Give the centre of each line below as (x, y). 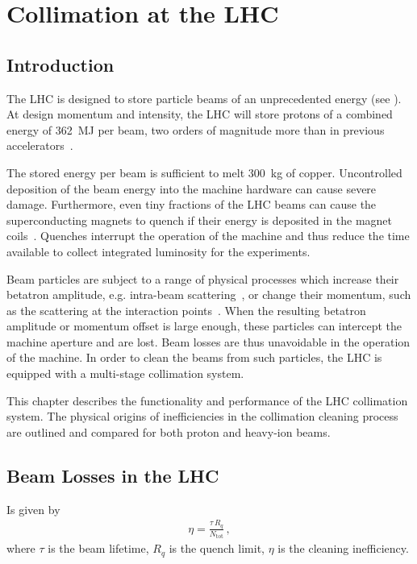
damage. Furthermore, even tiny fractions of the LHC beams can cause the (192, 204)
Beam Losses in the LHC (113, 475)
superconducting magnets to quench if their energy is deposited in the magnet (199, 220)
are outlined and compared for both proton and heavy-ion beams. (169, 431)
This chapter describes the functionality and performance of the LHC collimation (207, 400)
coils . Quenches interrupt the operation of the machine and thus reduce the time (208, 236)
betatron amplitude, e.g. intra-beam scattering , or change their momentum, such (209, 294)
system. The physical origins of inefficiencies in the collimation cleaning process (202, 416)
